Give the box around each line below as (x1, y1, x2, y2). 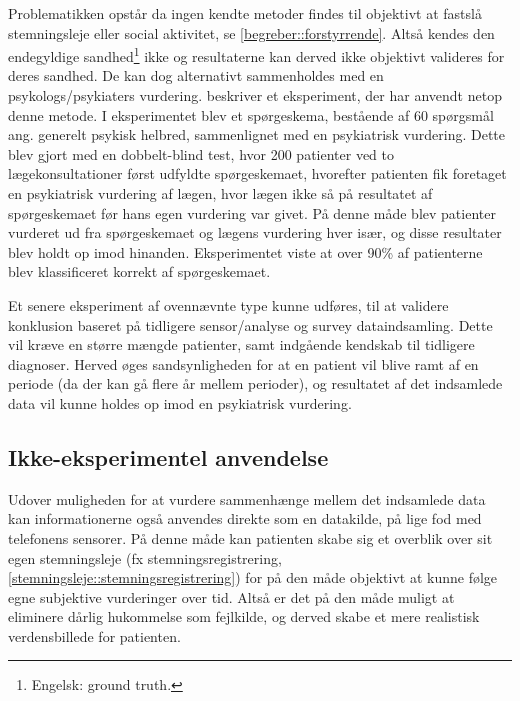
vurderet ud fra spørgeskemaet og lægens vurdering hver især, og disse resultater (8, 222, 502, 243)
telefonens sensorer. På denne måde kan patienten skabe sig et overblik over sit (8, 527, 493, 548)
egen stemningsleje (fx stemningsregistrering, (8, 547, 282, 568)
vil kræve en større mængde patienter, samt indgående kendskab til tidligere (8, 334, 475, 355)
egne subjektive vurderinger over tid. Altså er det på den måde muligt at (8, 586, 455, 607)
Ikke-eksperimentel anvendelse (8, 441, 329, 472)
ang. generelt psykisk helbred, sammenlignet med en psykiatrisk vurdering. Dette (8, 124, 506, 145)
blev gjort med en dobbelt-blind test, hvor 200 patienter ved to (8, 143, 394, 164)
